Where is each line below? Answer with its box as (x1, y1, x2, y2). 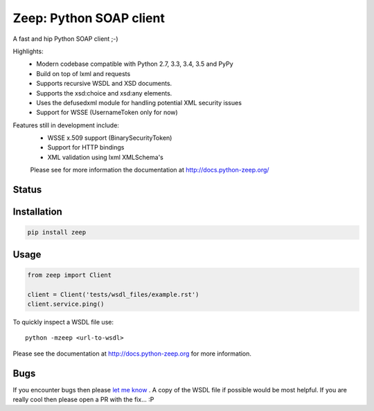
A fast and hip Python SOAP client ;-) (12, 35, 118, 43)
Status (12, 184, 42, 196)
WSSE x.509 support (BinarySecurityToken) (47, 134, 172, 142)
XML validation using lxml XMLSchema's (47, 153, 164, 161)
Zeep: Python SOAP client (12, 10, 166, 26)
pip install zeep (27, 228, 87, 237)
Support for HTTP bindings (47, 143, 125, 152)
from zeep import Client (27, 271, 112, 279)
